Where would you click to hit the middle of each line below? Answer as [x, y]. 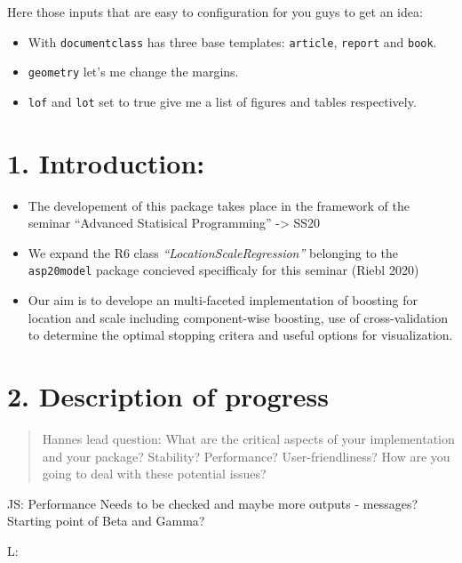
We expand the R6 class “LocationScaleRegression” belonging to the [213, 252]
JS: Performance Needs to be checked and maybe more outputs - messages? [213, 503]
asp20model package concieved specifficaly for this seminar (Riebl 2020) [223, 270]
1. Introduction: [106, 162]
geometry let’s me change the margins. [133, 72]
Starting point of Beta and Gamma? [106, 521]
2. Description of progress [168, 396]
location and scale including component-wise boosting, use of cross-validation [238, 317]
